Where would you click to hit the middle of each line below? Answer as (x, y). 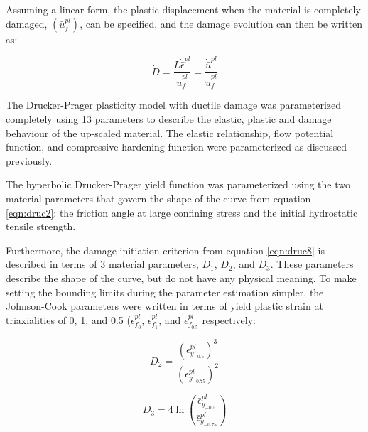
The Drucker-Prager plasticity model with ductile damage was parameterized (174, 105)
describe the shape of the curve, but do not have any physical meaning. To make (181, 277)
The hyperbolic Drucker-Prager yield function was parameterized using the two (178, 184)
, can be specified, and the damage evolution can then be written (221, 23)
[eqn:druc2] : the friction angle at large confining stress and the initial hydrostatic (182, 212)
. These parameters (312, 264)
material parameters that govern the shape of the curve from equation (158, 198)
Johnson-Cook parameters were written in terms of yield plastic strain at (164, 306)
